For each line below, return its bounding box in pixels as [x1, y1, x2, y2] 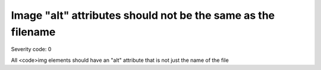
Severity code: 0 [11, 46, 52, 53]
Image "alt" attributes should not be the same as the [11, 9, 275, 22]
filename [11, 25, 56, 38]
